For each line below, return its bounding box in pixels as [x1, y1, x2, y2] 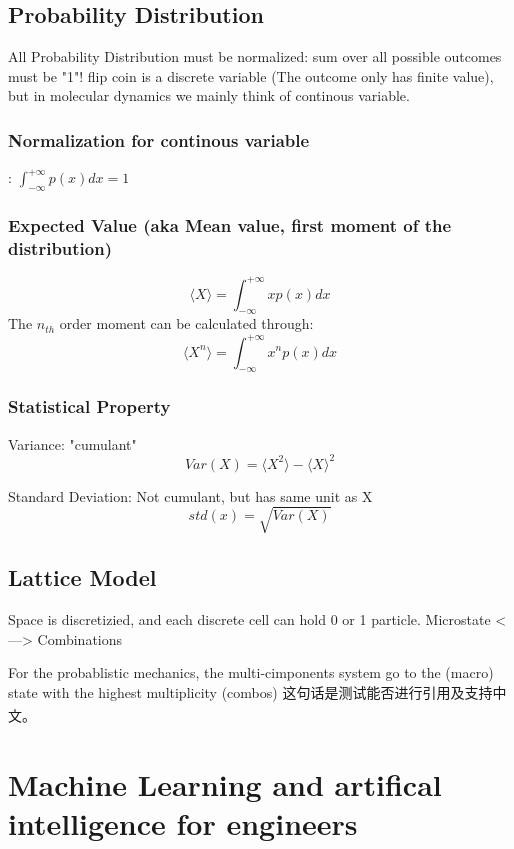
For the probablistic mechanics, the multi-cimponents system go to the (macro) [8, 662, 494, 683]
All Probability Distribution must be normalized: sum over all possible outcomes [8, 46, 502, 67]
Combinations [37, 628, 123, 649]
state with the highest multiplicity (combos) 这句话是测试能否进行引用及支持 [8, 681, 493, 702]
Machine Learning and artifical [8, 763, 442, 804]
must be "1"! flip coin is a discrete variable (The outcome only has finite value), [8, 65, 494, 86]
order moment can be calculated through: [59, 313, 314, 334]
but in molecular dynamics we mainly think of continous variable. [8, 85, 410, 106]
